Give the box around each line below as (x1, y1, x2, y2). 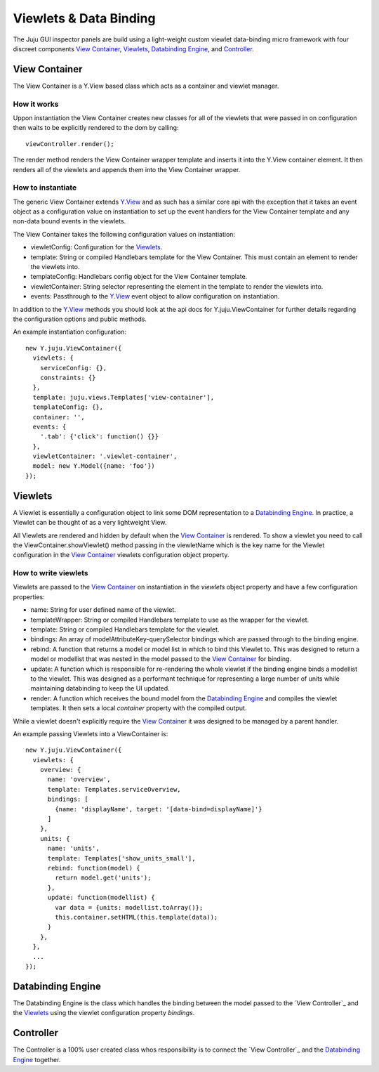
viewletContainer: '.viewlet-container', (32, 452, 178, 460)
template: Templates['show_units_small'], (47, 854, 196, 862)
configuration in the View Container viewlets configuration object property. (13, 551, 230, 559)
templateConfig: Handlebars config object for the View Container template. (30, 273, 248, 281)
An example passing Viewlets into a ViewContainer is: (13, 729, 168, 738)
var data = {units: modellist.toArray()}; (55, 903, 204, 911)
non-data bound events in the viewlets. (13, 217, 126, 225)
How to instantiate (13, 183, 77, 192)
